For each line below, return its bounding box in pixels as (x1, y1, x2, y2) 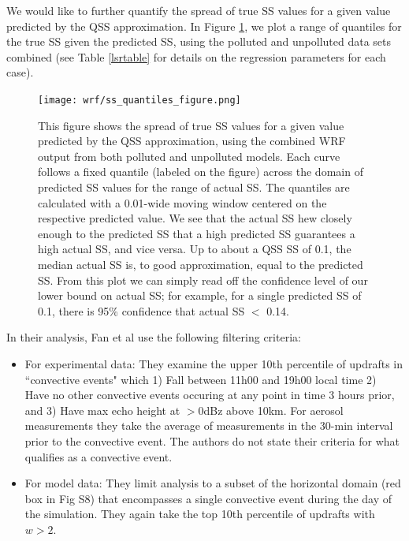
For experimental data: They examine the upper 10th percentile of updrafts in (24, 355, 403, 371)
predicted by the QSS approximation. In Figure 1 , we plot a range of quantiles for (6, 17, 402, 34)
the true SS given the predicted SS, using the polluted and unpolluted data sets (6, 33, 392, 50)
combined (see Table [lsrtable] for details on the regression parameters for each (6, 48, 386, 65)
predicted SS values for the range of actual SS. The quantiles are (38, 179, 350, 195)
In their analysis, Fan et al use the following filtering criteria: (6, 329, 301, 345)
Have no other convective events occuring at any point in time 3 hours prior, (24, 386, 395, 403)
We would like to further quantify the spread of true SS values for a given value (6, 2, 391, 18)
